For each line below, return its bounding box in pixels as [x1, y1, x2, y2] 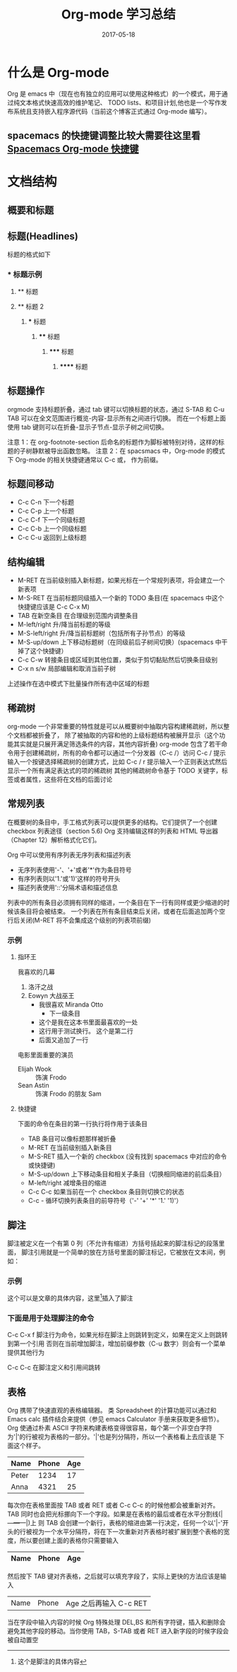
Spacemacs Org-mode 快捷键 [7, 143, 139, 155]
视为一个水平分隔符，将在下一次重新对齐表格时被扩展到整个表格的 [31, 1527, 224, 1536]
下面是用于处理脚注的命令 [7, 1313, 95, 1323]
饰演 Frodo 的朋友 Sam [35, 1089, 102, 1098]
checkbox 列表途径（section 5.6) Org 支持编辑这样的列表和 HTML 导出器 [7, 826, 219, 835]
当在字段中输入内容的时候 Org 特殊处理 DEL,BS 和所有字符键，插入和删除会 [7, 1618, 226, 1626]
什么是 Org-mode [7, 64, 109, 81]
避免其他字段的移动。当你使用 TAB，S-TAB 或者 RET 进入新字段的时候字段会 [7, 1627, 229, 1635]
